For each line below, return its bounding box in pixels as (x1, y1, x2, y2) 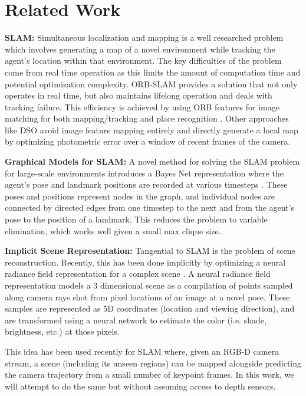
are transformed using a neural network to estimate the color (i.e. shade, (5, 313, 266, 326)
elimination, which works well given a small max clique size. (5, 224, 221, 237)
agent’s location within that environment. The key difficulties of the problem (5, 54, 282, 67)
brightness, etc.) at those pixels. (5, 325, 120, 338)
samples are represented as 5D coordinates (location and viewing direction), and (5, 302, 295, 315)
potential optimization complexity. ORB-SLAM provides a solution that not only (5, 77, 298, 90)
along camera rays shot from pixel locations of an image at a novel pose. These (5, 290, 290, 303)
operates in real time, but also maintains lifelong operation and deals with (5, 89, 272, 102)
